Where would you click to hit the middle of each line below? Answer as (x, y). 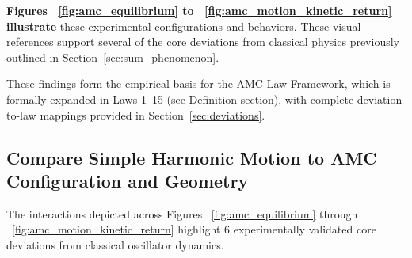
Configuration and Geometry (128, 180)
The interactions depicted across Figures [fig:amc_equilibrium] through (182, 213)
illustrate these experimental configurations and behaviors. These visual (184, 26)
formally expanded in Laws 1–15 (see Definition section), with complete (180, 99)
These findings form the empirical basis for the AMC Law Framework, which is (198, 83)
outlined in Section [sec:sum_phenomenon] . (113, 57)
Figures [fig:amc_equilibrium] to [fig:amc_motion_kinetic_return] (199, 10)
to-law (21, 114)
